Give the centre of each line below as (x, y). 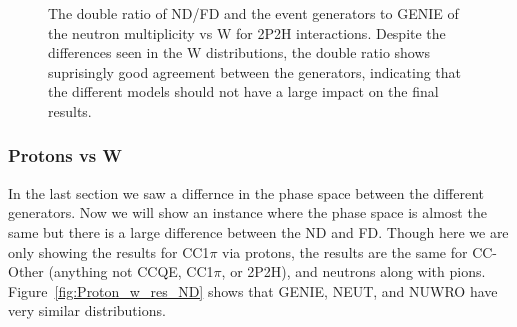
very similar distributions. (87, 310)
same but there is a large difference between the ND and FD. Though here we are (258, 231)
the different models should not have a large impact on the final (243, 91)
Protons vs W (65, 155)
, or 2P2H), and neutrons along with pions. (353, 271)
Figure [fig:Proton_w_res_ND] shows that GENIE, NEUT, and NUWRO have (253, 290)
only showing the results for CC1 (109, 251)
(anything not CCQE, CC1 (131, 271)
